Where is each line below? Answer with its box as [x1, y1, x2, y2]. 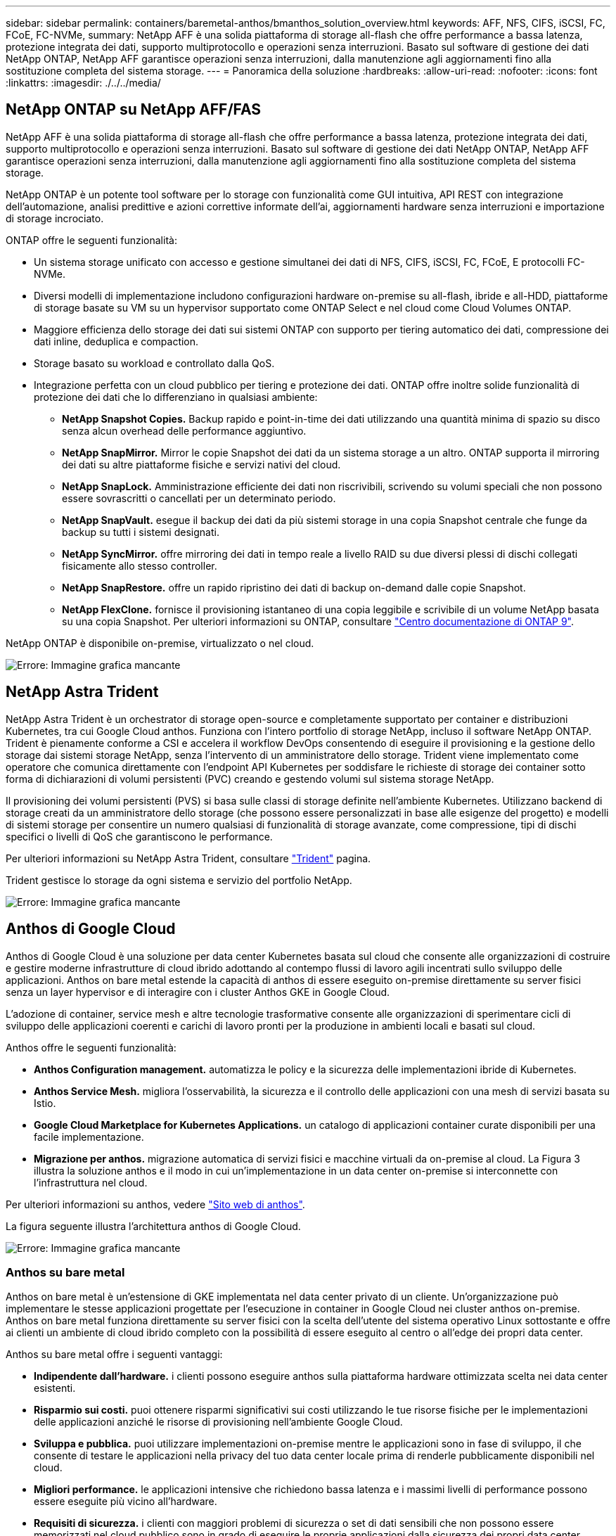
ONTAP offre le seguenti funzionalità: [6, 233, 177, 246]
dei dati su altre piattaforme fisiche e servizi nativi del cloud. [62, 458, 341, 471]
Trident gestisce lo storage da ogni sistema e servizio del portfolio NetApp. [6, 873, 352, 886]
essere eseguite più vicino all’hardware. [34, 1495, 217, 1508]
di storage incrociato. [6, 212, 104, 224]
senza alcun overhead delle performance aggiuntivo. [62, 424, 307, 437]
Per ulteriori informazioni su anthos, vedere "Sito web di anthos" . [6, 1198, 305, 1210]
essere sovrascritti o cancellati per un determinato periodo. [62, 492, 336, 504]
